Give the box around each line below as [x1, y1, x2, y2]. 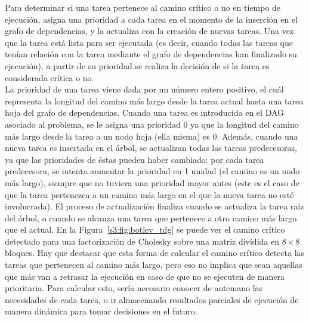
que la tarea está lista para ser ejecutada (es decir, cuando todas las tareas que [5, 36, 293, 48]
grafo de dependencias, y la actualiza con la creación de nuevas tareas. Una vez [5, 24, 294, 37]
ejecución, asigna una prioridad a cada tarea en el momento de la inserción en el [5, 13, 298, 25]
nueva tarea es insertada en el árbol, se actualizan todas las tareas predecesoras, [5, 141, 298, 154]
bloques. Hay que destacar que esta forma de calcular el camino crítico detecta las [5, 246, 305, 259]
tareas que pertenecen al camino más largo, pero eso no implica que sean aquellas [5, 258, 302, 271]
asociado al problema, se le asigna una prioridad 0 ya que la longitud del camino [5, 118, 299, 130]
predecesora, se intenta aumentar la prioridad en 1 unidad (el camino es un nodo [5, 165, 300, 177]
